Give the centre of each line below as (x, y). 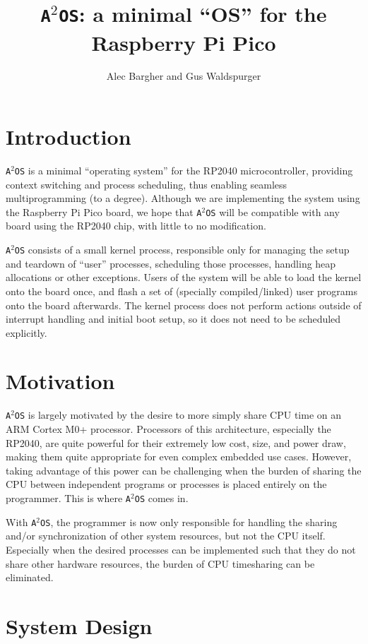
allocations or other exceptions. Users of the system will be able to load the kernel (184, 277)
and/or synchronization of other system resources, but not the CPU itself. (166, 536)
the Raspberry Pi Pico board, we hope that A (104, 211)
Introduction (69, 137)
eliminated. (30, 577)
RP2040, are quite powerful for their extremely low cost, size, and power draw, (176, 442)
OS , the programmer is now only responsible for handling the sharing (189, 521)
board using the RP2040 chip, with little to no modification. (136, 226)
